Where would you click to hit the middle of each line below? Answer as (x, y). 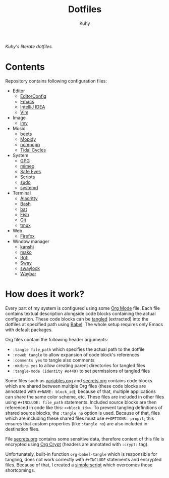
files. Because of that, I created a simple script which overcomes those (79, 465)
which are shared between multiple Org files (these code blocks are (76, 386)
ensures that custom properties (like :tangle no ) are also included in (76, 423)
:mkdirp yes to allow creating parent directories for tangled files (79, 365)
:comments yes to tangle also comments (53, 360)
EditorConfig (33, 96)
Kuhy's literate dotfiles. (29, 46)
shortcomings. (20, 470)
